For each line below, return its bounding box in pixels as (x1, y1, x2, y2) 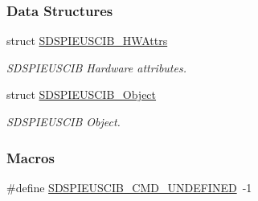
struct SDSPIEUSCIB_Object (6, 86, 157, 103)
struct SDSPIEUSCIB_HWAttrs (6, 32, 168, 49)
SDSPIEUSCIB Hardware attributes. (6, 59, 186, 76)
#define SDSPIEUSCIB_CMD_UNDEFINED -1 (6, 178, 252, 195)
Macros (6, 147, 55, 167)
